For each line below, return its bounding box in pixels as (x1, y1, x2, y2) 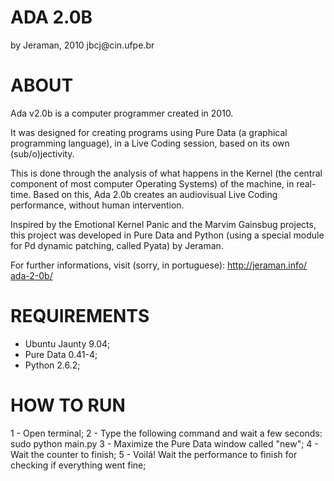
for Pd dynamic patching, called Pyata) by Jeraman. (10, 239, 224, 251)
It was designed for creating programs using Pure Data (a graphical (10, 126, 288, 138)
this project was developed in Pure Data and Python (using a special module (10, 229, 325, 241)
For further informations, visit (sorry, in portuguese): (10, 259, 226, 271)
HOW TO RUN (10, 394, 126, 416)
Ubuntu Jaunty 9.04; (24, 337, 111, 350)
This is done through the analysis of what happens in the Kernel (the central (10, 167, 323, 179)
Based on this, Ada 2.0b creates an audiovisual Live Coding (33, 188, 278, 200)
